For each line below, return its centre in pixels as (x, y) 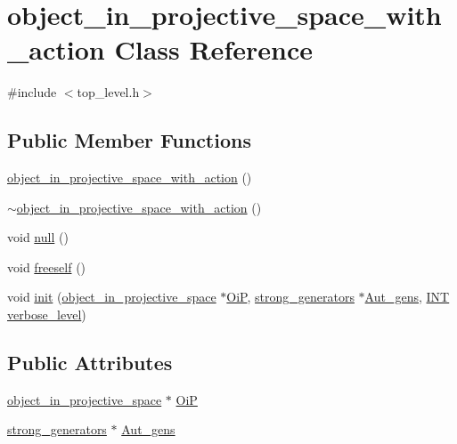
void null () (38, 237)
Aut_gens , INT (407, 297)
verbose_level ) (47, 315)
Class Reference (213, 49)
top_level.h (108, 92)
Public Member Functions (129, 140)
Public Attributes (90, 363)
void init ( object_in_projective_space (112, 297)
